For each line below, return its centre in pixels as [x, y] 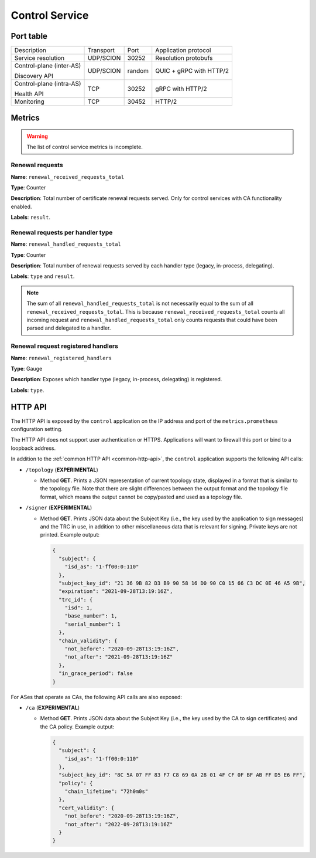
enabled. [21, 206]
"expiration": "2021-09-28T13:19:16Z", [116, 591]
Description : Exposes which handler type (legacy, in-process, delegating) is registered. [116, 379]
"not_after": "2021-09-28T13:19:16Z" [119, 657]
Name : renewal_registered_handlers [61, 358]
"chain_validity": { [88, 640]
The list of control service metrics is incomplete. [85, 147]
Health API [29, 94]
